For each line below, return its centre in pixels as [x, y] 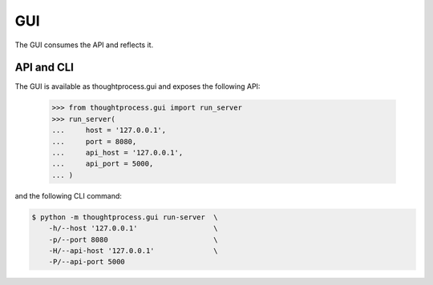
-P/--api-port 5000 [87, 262]
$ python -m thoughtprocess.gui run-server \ [125, 217]
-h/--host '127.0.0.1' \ [133, 229]
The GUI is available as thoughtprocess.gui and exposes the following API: [138, 86]
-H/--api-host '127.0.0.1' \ [133, 251]
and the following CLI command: [68, 195]
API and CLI [44, 68]
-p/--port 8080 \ [133, 239]
